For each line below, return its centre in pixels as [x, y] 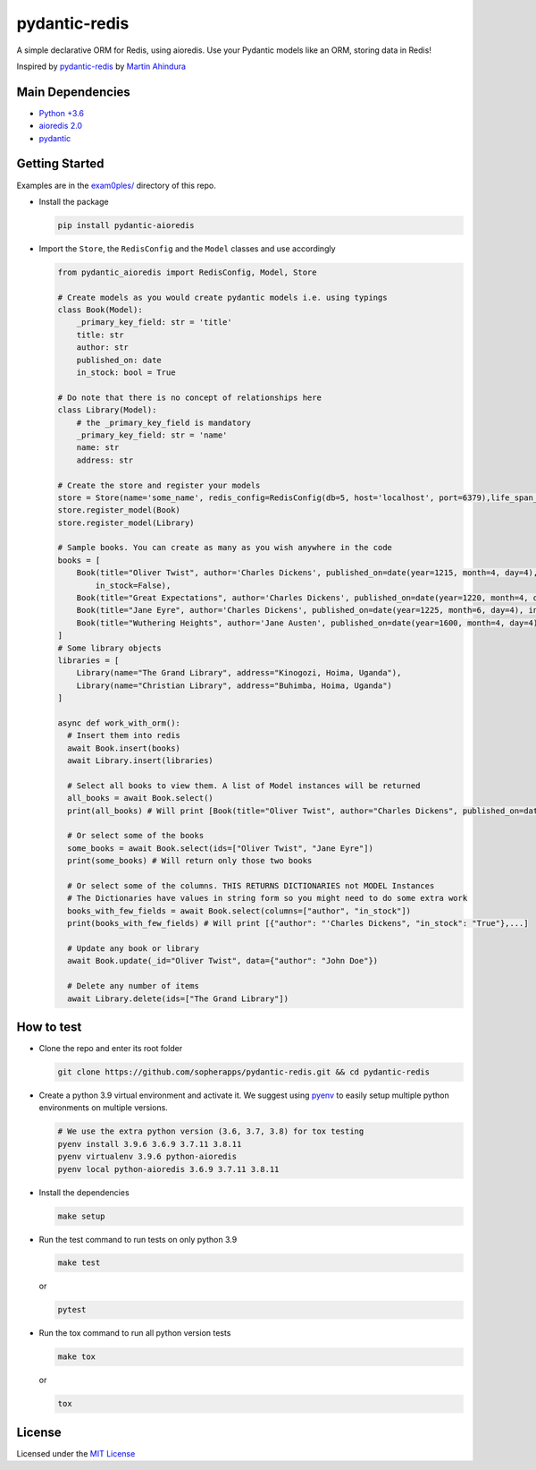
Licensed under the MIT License [76, 1453]
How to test [49, 1027]
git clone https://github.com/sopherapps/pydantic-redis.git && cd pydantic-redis [244, 1072]
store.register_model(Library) [126, 523]
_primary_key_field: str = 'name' [152, 435]
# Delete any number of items [134, 986]
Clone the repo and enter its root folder [111, 1049]
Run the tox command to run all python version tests [135, 1333]
